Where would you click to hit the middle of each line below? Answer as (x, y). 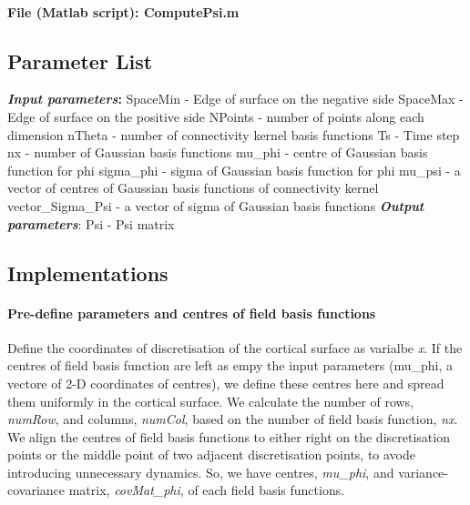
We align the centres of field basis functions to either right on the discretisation (229, 436)
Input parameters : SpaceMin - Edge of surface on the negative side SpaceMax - (235, 99)
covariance (36, 490)
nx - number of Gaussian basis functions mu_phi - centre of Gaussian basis (218, 152)
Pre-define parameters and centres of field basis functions (192, 313)
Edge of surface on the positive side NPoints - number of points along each (216, 116)
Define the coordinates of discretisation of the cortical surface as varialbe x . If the (235, 347)
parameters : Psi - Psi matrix (91, 223)
